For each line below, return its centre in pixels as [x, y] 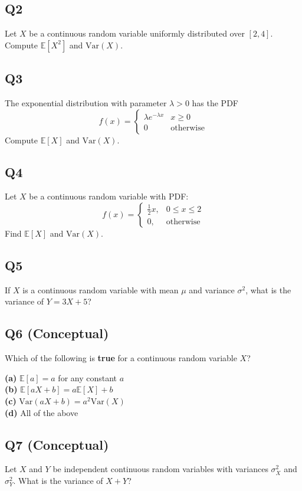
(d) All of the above [42, 412]
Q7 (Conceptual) [57, 444]
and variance [212, 289]
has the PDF [215, 103]
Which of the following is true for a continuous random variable [121, 358]
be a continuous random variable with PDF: [109, 196]
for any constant [88, 377]
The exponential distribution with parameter [86, 103]
